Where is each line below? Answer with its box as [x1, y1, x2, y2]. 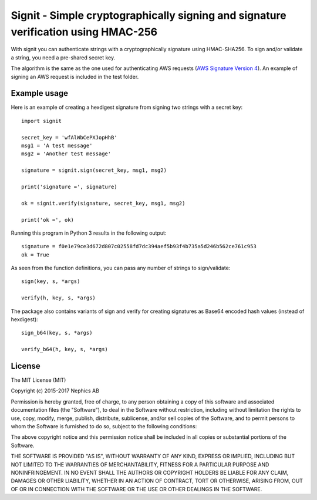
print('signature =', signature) [21, 183, 117, 190]
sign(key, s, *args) [21, 278, 80, 285]
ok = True [21, 251, 49, 258]
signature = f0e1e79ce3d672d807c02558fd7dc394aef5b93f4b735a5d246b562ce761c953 [21, 243, 257, 250]
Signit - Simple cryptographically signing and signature [11, 9, 287, 22]
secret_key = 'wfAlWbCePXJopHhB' [21, 134, 117, 141]
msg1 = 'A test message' [21, 142, 93, 149]
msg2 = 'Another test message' [21, 151, 112, 157]
